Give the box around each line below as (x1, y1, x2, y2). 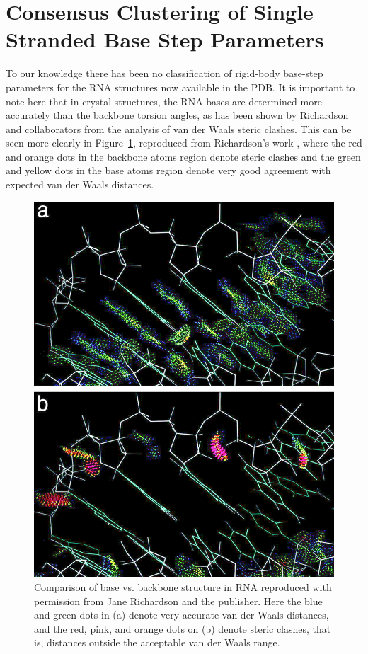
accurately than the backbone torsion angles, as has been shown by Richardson (6, 108, 349, 122)
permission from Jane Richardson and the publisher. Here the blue (34, 593, 323, 608)
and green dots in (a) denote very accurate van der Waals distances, (34, 607, 329, 622)
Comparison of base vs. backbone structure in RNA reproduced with (34, 580, 332, 595)
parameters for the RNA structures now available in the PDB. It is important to (6, 79, 355, 94)
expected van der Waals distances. (6, 177, 154, 192)
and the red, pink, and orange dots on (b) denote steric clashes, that (34, 621, 331, 636)
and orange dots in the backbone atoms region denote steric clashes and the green (6, 149, 361, 163)
